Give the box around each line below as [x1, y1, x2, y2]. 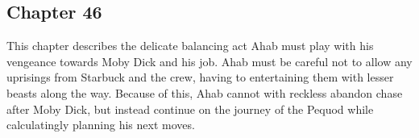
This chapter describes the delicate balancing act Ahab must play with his [6, 37, 374, 54]
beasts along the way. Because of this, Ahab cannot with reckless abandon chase [6, 84, 403, 101]
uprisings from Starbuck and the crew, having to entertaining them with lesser [6, 69, 394, 86]
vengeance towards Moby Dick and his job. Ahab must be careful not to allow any [6, 52, 413, 69]
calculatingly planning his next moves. [6, 116, 195, 133]
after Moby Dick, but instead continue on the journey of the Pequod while [6, 100, 374, 117]
